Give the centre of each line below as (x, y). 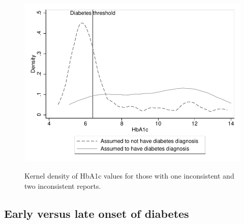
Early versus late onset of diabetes (97, 213)
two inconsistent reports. (63, 185)
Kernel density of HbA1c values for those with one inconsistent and (129, 175)
